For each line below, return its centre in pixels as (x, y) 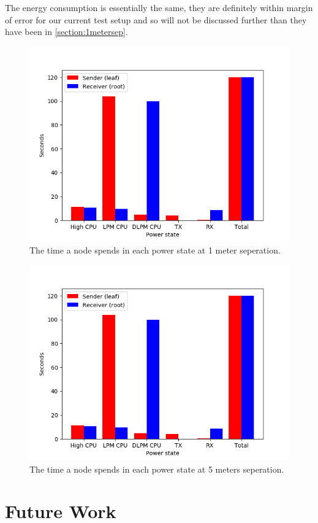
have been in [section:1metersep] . (66, 32)
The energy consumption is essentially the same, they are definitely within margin (159, 7)
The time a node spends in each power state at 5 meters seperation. (157, 469)
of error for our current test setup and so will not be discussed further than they (156, 19)
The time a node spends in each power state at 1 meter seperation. (155, 250)
